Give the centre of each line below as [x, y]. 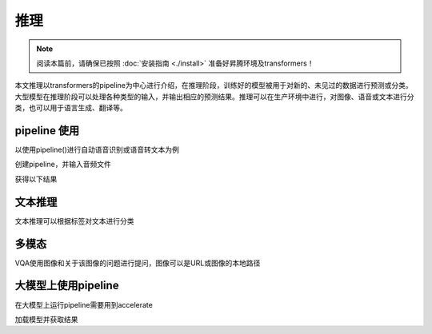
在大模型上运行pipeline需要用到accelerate [84, 304]
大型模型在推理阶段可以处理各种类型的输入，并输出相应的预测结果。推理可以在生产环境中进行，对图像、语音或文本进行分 [214, 97]
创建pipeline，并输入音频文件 [63, 165]
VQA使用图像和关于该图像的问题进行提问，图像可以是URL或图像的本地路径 [138, 263]
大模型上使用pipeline [67, 286]
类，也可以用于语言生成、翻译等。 [71, 108]
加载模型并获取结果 [46, 319]
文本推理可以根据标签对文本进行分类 [74, 221]
